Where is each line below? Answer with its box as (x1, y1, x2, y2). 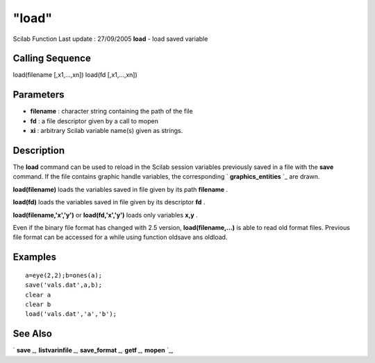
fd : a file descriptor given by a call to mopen (30, 116, 159, 125)
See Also (12, 328, 52, 339)
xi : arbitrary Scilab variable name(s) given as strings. (30, 127, 183, 135)
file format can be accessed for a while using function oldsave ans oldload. (12, 233, 228, 242)
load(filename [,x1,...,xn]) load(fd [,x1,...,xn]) (12, 71, 138, 79)
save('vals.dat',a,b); (25, 281, 103, 289)
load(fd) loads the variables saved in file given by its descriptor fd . (12, 198, 206, 206)
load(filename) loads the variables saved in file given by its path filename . (12, 185, 228, 193)
